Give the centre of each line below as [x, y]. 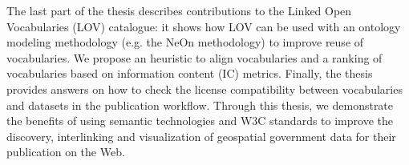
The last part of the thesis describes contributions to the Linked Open [179, 10]
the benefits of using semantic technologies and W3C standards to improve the [200, 121]
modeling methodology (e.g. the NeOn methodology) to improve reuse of [185, 42]
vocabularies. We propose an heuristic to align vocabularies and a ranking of [194, 57]
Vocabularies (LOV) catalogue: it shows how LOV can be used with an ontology [204, 26]
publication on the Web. [66, 152]
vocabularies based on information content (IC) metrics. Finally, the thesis [190, 73]
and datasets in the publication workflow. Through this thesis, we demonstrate [200, 105]
